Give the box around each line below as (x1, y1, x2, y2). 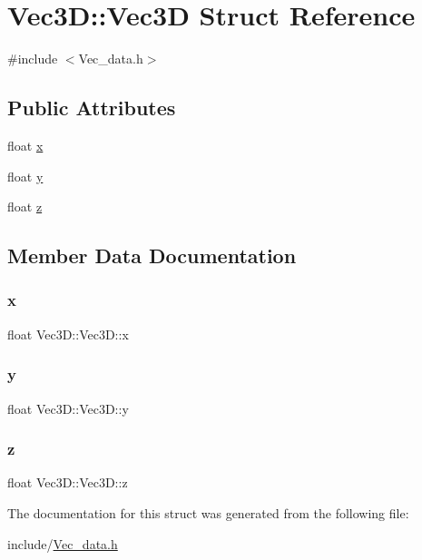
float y (7, 166, 44, 185)
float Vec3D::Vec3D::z (7, 473, 128, 492)
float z (7, 197, 43, 216)
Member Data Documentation (7, 241, 297, 270)
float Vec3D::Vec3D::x (7, 324, 129, 343)
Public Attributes (7, 93, 176, 122)
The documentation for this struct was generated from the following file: (7, 503, 409, 522)
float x (7, 135, 44, 154)
